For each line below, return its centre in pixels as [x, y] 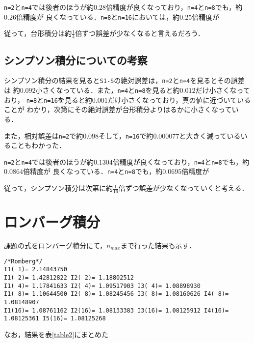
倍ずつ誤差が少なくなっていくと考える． [183, 188]
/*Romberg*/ [23, 261]
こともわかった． [38, 145]
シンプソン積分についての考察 [76, 60]
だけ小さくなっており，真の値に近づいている [179, 100]
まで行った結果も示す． [158, 245]
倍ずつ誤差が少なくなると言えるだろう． [140, 33]
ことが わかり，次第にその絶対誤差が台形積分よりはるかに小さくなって [118, 109]
